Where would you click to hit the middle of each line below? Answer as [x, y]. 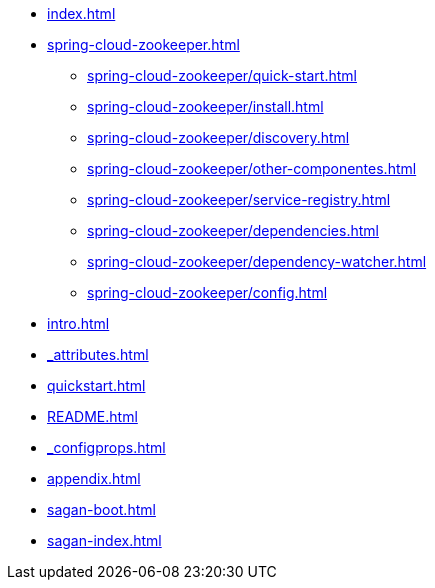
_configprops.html [106, 447]
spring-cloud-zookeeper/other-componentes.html [252, 168]
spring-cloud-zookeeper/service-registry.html [239, 199]
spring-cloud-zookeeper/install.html [205, 106]
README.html [92, 416]
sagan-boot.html [101, 509]
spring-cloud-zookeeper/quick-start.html [222, 75]
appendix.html [94, 478]
